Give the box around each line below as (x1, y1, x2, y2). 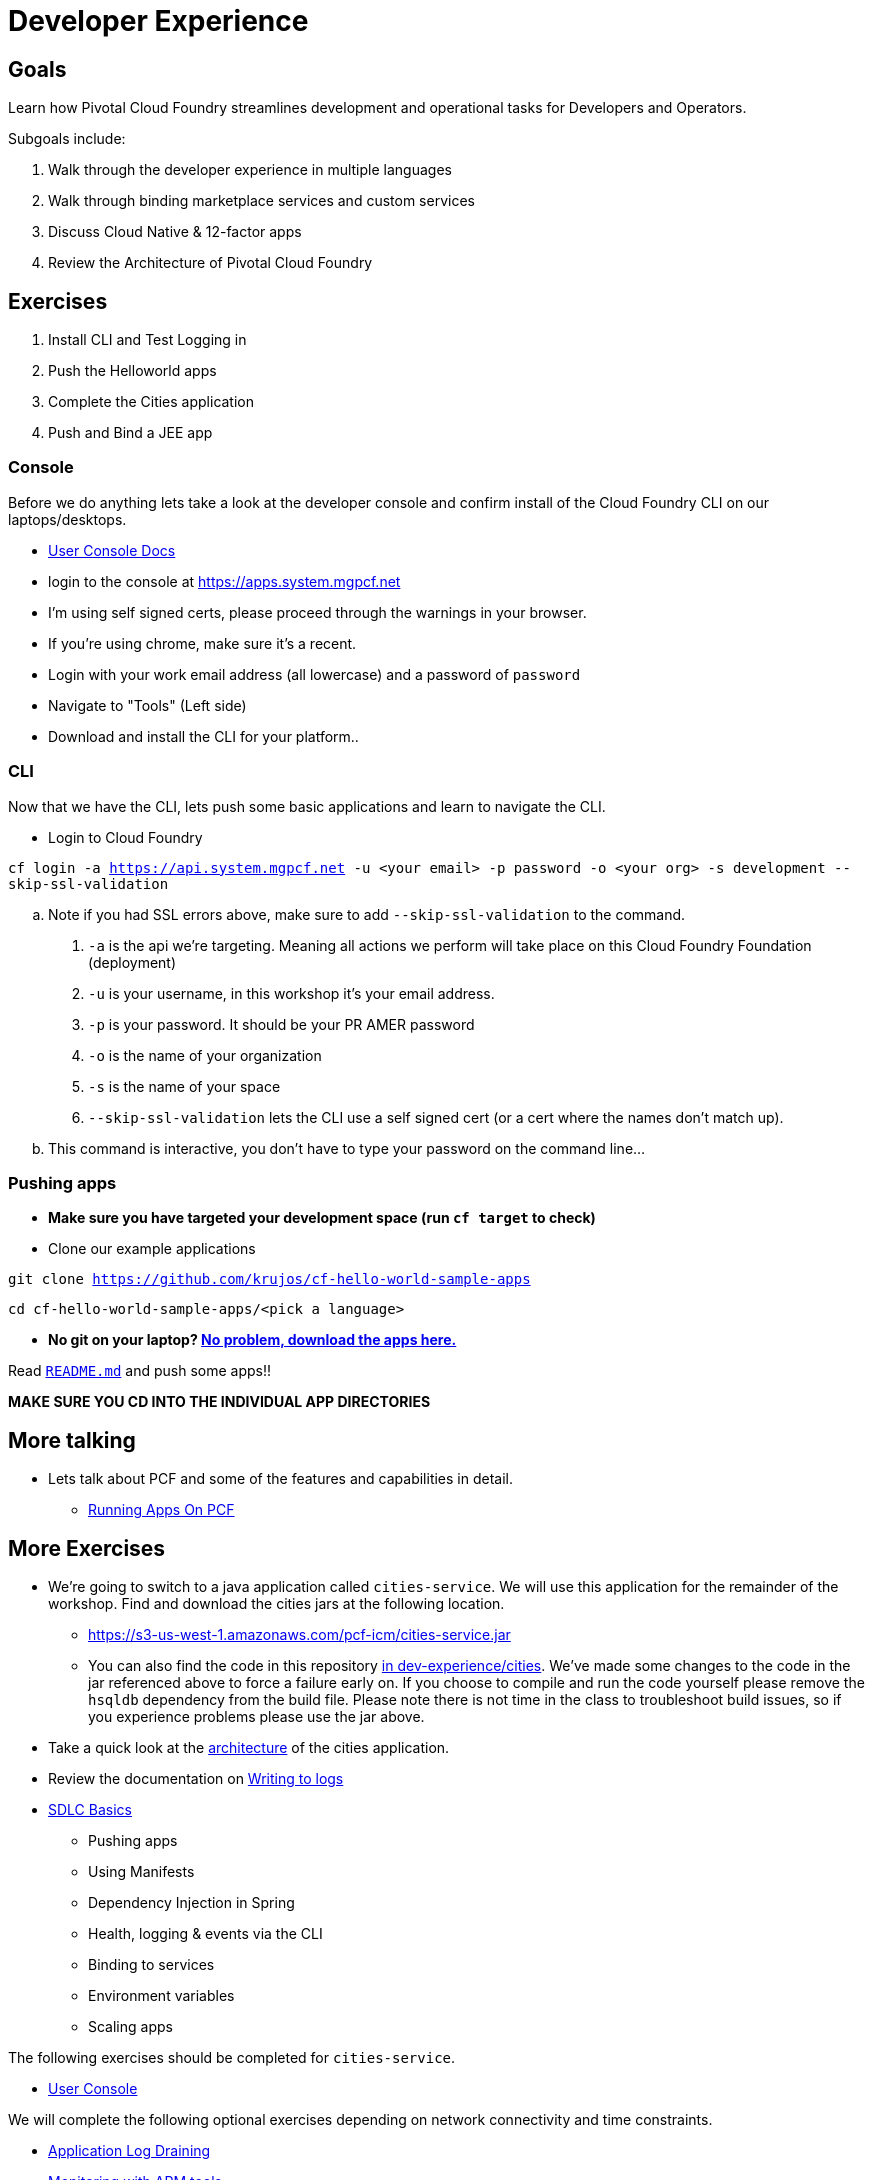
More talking (8, 1427, 136, 1453)
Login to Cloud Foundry (48, 828, 203, 846)
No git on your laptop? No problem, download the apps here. (48, 1331, 457, 1349)
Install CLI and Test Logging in (48, 331, 247, 349)
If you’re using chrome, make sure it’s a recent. (48, 634, 357, 652)
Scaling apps (88, 2017, 173, 2035)
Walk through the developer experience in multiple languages (48, 161, 452, 179)
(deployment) (88, 953, 177, 971)
